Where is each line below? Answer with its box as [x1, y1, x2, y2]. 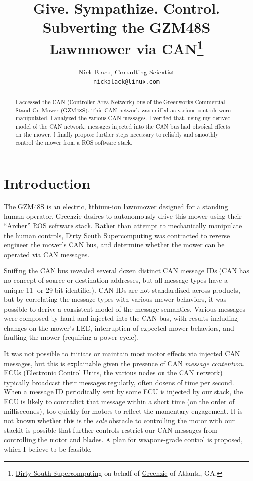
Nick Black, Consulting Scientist [78, 66, 175, 76]
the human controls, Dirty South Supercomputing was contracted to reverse [4, 230, 230, 240]
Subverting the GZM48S [42, 17, 211, 37]
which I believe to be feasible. [4, 444, 92, 454]
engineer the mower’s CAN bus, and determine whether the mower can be [4, 240, 225, 250]
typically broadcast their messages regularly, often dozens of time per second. [4, 377, 234, 387]
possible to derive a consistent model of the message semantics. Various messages [4, 303, 245, 314]
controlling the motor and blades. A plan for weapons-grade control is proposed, [4, 434, 243, 444]
